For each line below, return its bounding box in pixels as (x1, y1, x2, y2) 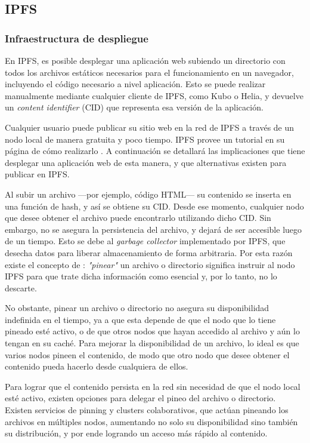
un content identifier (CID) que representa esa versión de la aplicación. (5, 101, 263, 113)
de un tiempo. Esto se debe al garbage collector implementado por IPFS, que (5, 235, 286, 247)
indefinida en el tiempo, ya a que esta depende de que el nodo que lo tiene (5, 313, 276, 325)
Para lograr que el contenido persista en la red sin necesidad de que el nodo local (5, 380, 300, 392)
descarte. (5, 281, 37, 294)
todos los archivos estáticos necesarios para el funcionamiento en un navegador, (5, 66, 294, 78)
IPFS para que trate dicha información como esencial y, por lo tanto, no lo (5, 270, 277, 282)
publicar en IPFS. (5, 168, 70, 180)
